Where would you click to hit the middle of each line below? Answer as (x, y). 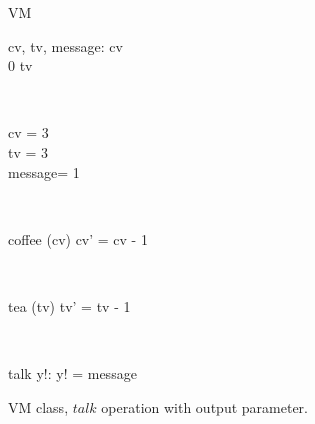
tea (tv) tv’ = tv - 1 (69, 305)
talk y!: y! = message (72, 373)
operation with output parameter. (204, 406)
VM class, (38, 406)
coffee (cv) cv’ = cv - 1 (78, 238)
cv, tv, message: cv (65, 45)
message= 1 (44, 171)
